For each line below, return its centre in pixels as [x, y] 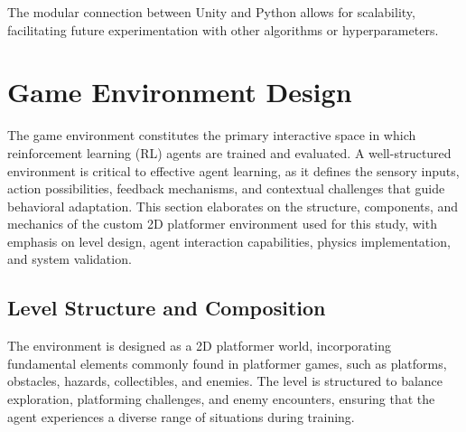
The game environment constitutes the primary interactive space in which [212, 135]
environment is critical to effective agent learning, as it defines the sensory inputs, [233, 170]
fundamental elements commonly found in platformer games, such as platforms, [227, 363]
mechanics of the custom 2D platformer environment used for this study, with [222, 224]
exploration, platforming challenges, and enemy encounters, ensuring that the [221, 399]
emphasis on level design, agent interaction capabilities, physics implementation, [229, 241]
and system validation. [70, 259]
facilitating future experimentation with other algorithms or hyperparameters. [223, 29]
